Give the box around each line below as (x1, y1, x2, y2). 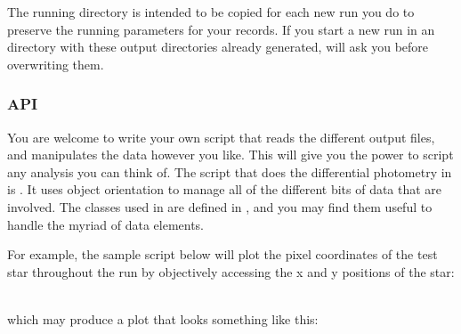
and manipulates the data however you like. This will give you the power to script (7, 145, 454, 164)
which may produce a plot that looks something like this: (7, 309, 319, 328)
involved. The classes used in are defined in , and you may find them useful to (7, 197, 433, 216)
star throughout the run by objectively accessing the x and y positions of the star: (7, 262, 455, 281)
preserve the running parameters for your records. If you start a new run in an (7, 20, 435, 38)
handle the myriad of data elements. (7, 215, 205, 233)
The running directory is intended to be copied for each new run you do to (7, 3, 415, 20)
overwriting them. (7, 54, 104, 73)
